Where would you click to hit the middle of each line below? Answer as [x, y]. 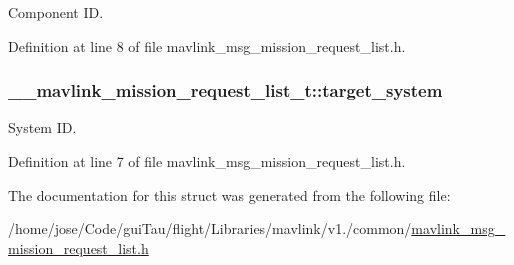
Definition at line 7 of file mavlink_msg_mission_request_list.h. [207, 161]
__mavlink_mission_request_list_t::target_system [225, 90]
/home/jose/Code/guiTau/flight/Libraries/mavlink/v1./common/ [210, 228]
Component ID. [56, 12]
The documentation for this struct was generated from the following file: [229, 194]
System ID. [42, 127]
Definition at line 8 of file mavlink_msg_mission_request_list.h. [207, 45]
